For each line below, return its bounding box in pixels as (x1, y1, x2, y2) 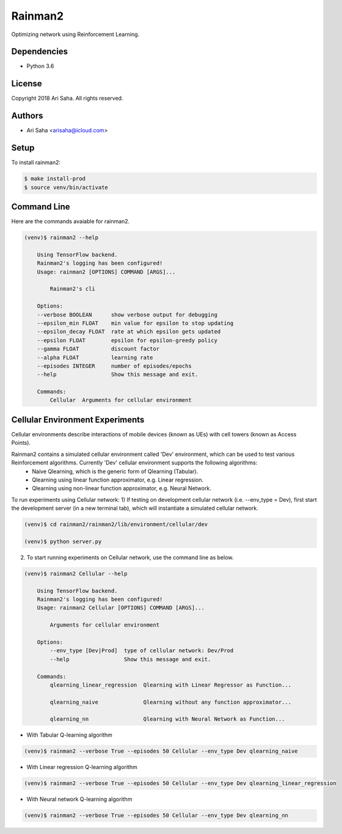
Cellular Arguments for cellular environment (49, 397, 192, 404)
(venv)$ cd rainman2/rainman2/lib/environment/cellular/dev (24, 521, 208, 528)
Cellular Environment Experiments (11, 414, 145, 425)
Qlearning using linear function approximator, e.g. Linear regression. (32, 476, 204, 483)
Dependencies (11, 47, 68, 57)
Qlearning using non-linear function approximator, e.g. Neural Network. (32, 485, 212, 492)
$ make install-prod (24, 175, 85, 182)
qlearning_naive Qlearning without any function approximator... (49, 698, 292, 706)
